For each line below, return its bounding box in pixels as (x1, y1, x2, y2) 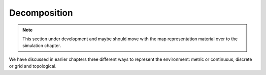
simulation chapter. (22, 43, 61, 49)
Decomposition (9, 7, 73, 18)
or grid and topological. (9, 63, 57, 69)
